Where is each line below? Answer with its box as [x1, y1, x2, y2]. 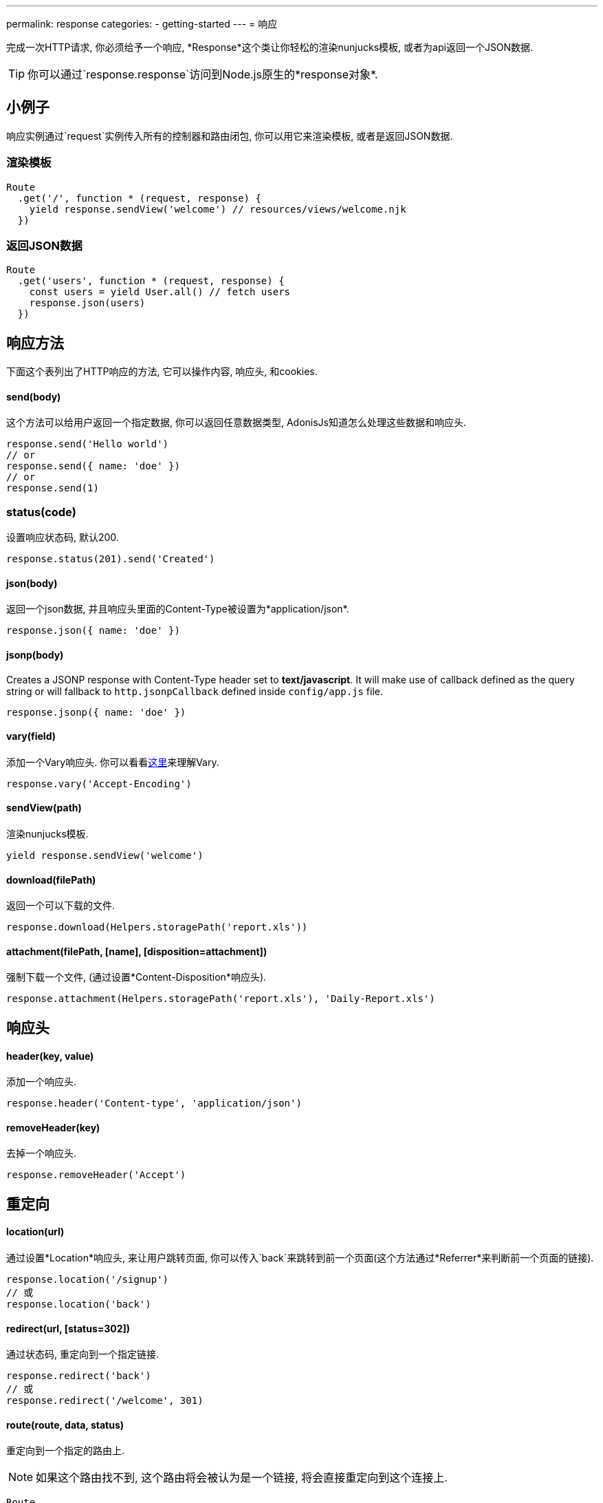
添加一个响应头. [6, 1076, 77, 1088]
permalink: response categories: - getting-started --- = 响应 [6, 18, 278, 30]
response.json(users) [29, 297, 146, 309]
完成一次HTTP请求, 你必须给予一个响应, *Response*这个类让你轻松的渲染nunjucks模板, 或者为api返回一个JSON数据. [6, 41, 534, 53]
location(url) [6, 1226, 65, 1238]
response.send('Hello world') [6, 438, 169, 450]
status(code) [6, 504, 76, 519]
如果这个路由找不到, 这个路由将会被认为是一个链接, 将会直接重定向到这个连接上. [36, 1471, 448, 1485]
